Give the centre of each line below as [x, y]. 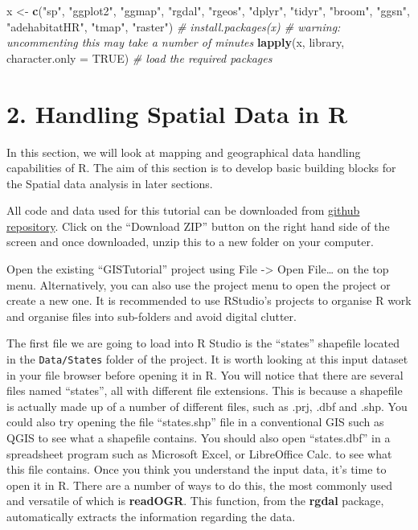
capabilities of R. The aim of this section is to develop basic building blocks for [201, 168]
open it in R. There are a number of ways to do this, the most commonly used [200, 485]
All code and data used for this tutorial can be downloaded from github [183, 210]
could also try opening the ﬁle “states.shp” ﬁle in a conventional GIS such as [195, 422]
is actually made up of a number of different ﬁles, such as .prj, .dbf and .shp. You [207, 406]
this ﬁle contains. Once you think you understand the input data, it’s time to [197, 469]
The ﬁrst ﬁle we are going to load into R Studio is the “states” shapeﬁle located [203, 343]
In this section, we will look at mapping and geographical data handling [184, 152]
